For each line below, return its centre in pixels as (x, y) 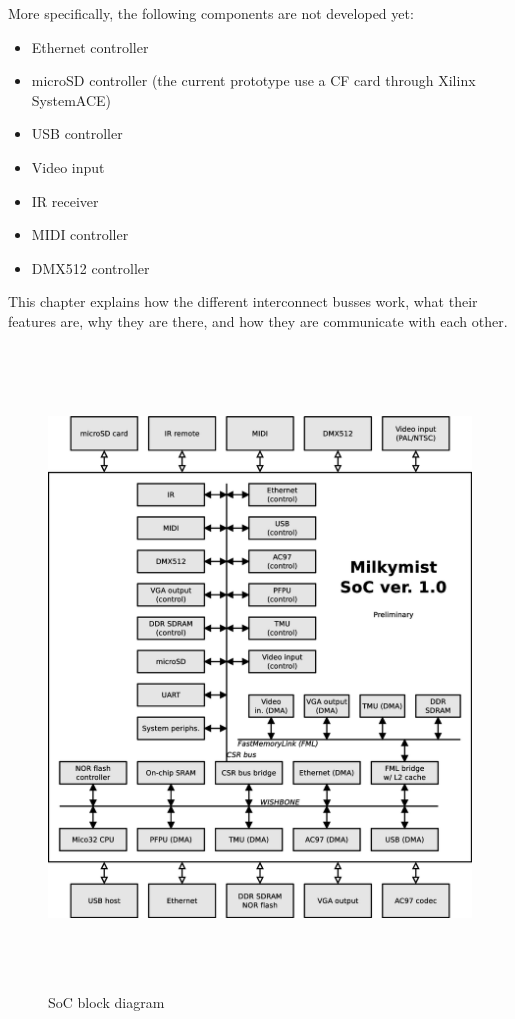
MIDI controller (80, 234)
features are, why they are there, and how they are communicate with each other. (258, 320)
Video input (68, 166)
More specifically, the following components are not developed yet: (211, 13)
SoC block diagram (106, 1001)
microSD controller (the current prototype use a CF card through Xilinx (253, 80)
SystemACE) (71, 99)
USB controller (77, 133)
